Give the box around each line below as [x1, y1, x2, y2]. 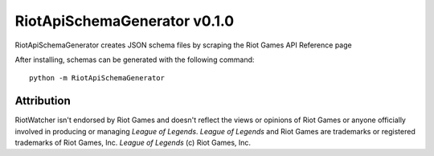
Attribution [14, 94, 72, 108]
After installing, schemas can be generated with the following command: [14, 55, 255, 64]
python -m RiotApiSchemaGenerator [29, 73, 165, 83]
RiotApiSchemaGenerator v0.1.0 [14, 12, 235, 30]
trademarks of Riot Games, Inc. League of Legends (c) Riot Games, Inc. [14, 138, 252, 148]
